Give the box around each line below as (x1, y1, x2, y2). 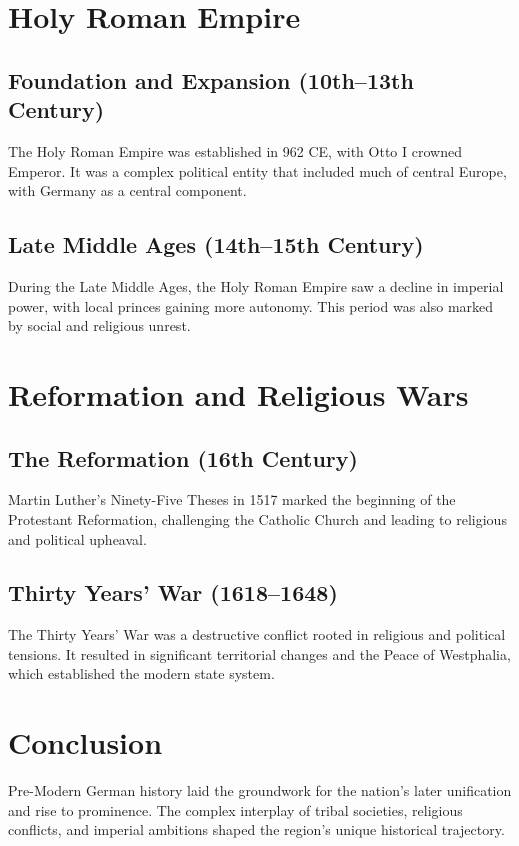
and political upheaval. (8, 528, 147, 549)
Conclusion (8, 722, 163, 763)
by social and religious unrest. (8, 315, 191, 336)
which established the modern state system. (8, 663, 275, 684)
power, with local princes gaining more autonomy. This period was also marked (8, 295, 494, 316)
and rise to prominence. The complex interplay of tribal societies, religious (8, 799, 463, 820)
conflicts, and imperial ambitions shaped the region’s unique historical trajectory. (8, 819, 505, 840)
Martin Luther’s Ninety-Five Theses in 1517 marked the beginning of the (8, 489, 456, 510)
